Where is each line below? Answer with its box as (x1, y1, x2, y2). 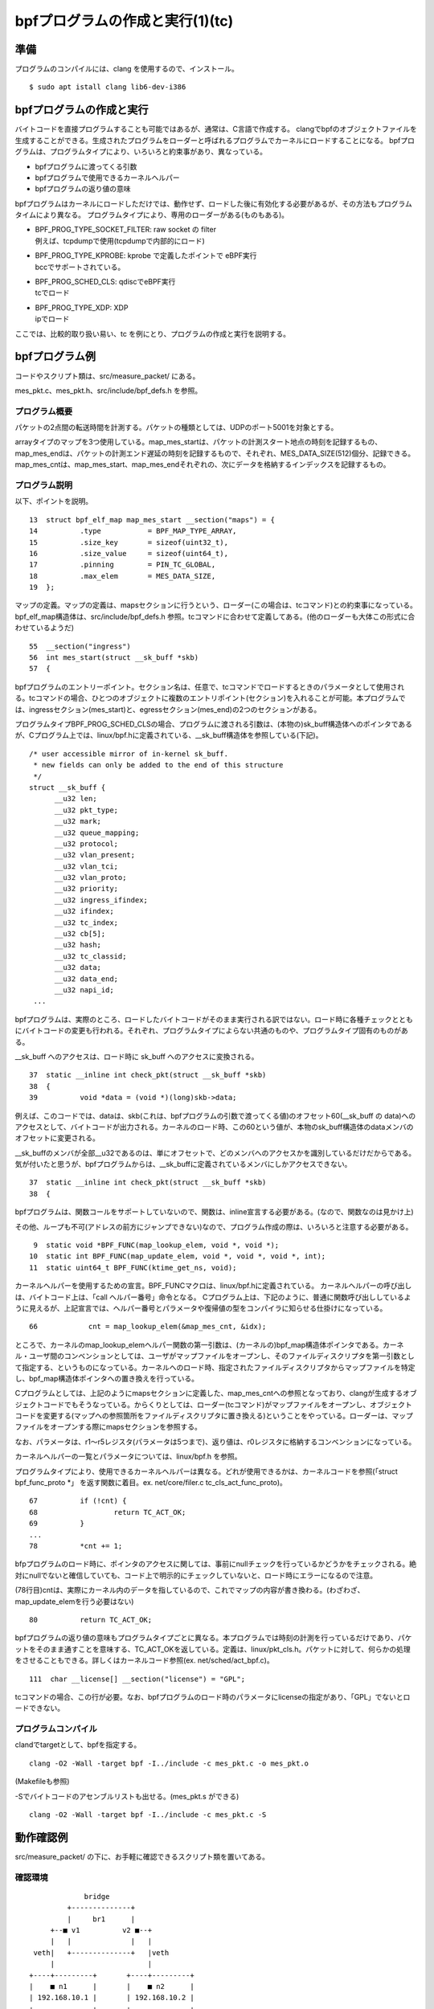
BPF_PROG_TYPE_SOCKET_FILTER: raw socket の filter (35, 225, 217, 235)
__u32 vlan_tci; (54, 861, 119, 871)
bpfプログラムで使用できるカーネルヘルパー (35, 173, 180, 182)
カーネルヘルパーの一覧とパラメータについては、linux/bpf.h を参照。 (14, 1451, 242, 1462)
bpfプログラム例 (14, 350, 96, 363)
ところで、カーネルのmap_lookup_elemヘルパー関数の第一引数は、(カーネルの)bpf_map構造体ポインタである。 (14, 1340, 383, 1349)
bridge (84, 1892, 110, 1901)
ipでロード (35, 314, 70, 324)
